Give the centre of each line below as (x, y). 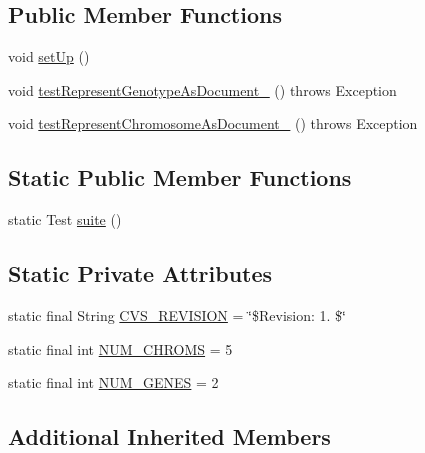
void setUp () (49, 56)
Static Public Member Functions (180, 177)
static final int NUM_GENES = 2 (113, 382)
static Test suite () (65, 219)
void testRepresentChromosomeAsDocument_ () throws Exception (213, 123)
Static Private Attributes (140, 273)
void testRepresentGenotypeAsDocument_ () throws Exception (202, 89)
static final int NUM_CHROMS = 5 (120, 348)
